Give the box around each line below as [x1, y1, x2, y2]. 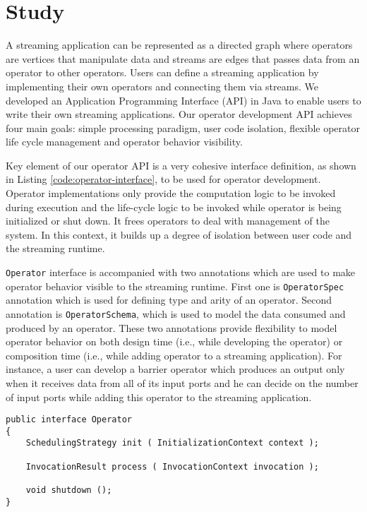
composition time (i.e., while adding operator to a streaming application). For [6, 347, 342, 362]
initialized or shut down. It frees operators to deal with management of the [6, 213, 330, 228]
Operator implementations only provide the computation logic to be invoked [6, 186, 336, 201]
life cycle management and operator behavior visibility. [6, 134, 243, 149]
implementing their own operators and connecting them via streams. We [6, 78, 318, 93]
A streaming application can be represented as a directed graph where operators [6, 37, 353, 52]
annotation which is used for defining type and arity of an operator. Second [6, 292, 332, 307]
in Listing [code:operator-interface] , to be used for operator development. [6, 172, 321, 186]
